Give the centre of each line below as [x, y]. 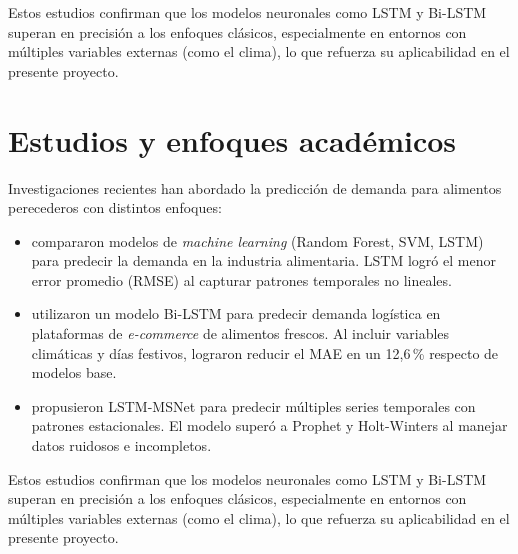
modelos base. [74, 372]
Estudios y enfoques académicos [232, 139]
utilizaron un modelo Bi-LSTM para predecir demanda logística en [236, 313]
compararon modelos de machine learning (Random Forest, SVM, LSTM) [257, 240]
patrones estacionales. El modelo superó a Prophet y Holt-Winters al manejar [269, 425]
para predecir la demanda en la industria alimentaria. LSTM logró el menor [263, 260]
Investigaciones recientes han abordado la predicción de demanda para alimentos [255, 187]
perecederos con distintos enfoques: [115, 207]
